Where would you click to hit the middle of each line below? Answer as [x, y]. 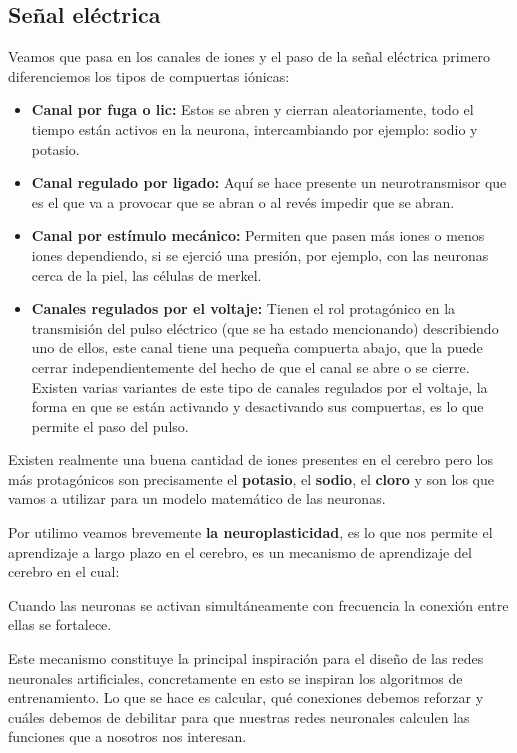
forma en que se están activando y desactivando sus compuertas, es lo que [257, 406]
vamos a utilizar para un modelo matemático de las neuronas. [197, 498]
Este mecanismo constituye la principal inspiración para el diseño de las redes [246, 658]
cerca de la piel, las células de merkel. [146, 274]
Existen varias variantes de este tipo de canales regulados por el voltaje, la [259, 386]
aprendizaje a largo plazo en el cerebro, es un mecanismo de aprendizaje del [240, 551]
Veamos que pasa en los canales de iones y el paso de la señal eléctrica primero [249, 56]
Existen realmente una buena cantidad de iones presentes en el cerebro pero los [250, 459]
